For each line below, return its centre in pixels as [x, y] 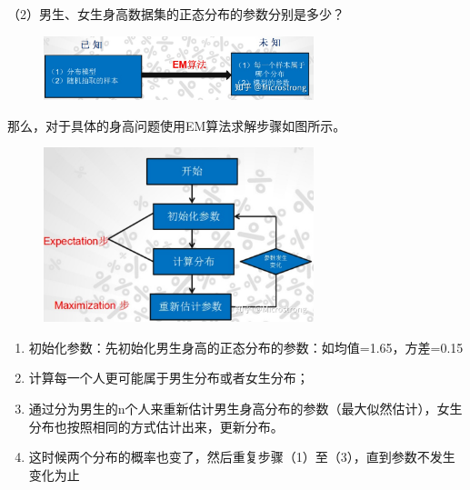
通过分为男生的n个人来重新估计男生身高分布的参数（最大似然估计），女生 [245, 409]
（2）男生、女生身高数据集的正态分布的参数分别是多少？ [176, 14]
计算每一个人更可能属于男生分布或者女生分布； [169, 378]
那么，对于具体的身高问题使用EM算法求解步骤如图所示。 [177, 125]
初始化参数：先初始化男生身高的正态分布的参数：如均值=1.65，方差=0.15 [246, 347]
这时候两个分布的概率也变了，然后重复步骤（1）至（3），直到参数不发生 [242, 457]
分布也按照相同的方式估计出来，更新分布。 [156, 426]
